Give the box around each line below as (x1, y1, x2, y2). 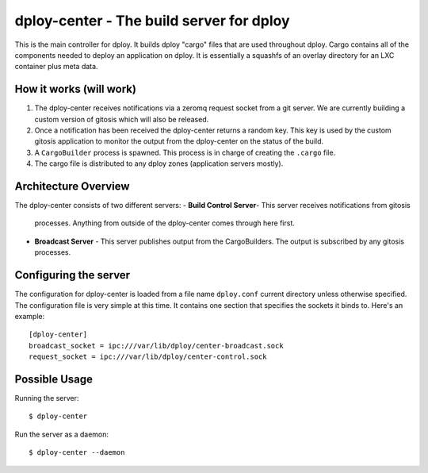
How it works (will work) (14, 83, 136, 96)
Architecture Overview (14, 179, 130, 193)
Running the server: (14, 394, 79, 403)
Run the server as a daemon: (14, 429, 109, 439)
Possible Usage (14, 372, 94, 386)
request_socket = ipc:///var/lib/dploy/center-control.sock (29, 352, 267, 361)
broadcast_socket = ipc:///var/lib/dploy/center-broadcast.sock (29, 341, 285, 350)
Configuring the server (14, 268, 131, 282)
